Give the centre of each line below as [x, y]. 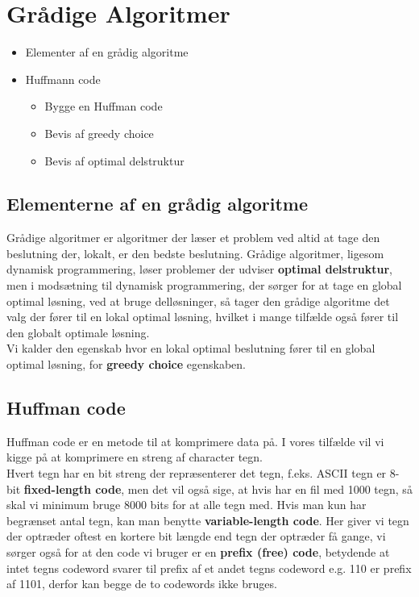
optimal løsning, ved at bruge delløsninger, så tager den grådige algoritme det [198, 301]
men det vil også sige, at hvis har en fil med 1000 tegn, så [270, 488]
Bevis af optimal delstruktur [114, 160]
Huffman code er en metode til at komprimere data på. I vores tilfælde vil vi [195, 441]
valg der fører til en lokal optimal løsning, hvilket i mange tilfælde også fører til [203, 317]
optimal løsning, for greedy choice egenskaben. [127, 364]
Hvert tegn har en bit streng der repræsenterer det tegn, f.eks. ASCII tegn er [197, 473]
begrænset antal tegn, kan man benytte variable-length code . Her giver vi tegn [208, 520]
